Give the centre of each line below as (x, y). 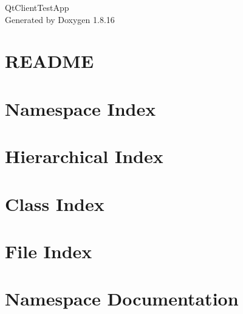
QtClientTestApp (37, 7)
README (50, 61)
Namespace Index (80, 108)
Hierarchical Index (84, 156)
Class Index (55, 203)
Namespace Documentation (122, 299)
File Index (49, 251)
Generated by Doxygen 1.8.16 (60, 19)
